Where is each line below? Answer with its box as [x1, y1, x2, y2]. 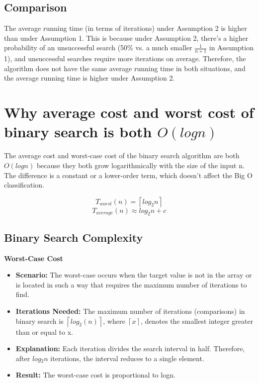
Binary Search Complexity [4, 229, 143, 245]
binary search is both [4, 121, 152, 142]
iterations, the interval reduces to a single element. [50, 353, 204, 363]
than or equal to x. [15, 326, 73, 337]
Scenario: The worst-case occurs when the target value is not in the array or [15, 270, 252, 280]
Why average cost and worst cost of [4, 102, 254, 122]
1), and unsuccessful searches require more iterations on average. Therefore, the [4, 53, 246, 64]
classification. [4, 180, 45, 190]
